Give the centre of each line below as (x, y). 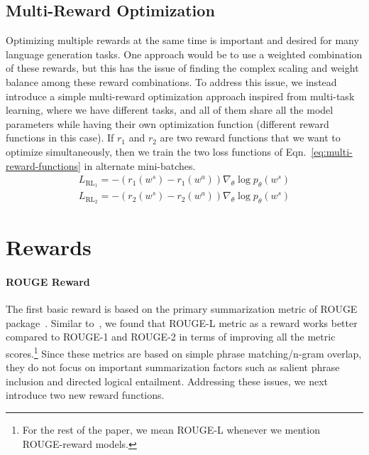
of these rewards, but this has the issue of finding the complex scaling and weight (182, 68)
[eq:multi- (332, 151)
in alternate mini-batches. (140, 165)
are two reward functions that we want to (250, 138)
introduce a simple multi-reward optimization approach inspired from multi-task (180, 96)
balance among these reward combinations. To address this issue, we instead (171, 81)
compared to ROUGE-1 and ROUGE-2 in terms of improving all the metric (171, 337)
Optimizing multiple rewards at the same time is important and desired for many (182, 40)
